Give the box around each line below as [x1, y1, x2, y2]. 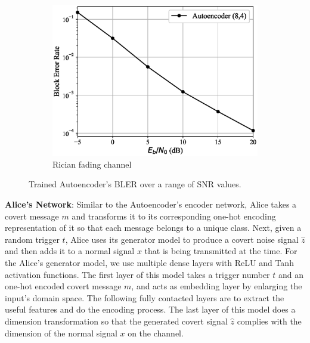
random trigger [5, 233, 60, 245]
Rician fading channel [52, 157, 132, 170]
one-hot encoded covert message [5, 280, 122, 292]
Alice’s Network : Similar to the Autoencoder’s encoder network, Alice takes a [5, 198, 297, 211]
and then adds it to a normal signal [5, 245, 135, 257]
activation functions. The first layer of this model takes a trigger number [5, 268, 270, 280]
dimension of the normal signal [5, 326, 117, 339]
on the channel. [128, 326, 184, 339]
